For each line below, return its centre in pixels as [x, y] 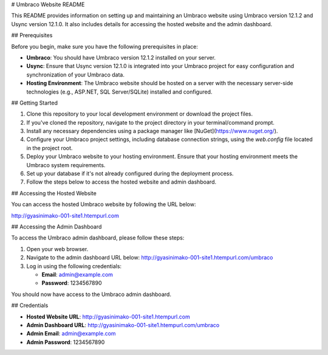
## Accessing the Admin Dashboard [56, 226]
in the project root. [50, 148]
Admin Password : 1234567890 [66, 342]
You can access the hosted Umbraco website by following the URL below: [104, 204]
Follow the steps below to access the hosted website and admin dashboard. [121, 182]
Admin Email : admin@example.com [71, 334]
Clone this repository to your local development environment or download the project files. [140, 114]
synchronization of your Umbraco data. [75, 74]
